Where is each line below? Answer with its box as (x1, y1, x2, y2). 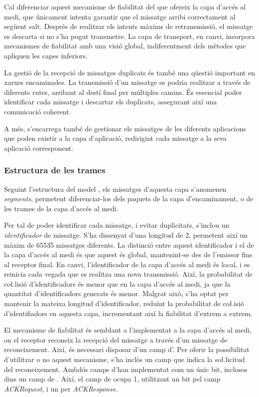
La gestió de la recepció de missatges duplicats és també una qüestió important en (4, 67, 255, 77)
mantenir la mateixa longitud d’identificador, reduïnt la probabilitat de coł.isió (4, 298, 244, 309)
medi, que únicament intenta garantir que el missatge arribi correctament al (4, 11, 236, 21)
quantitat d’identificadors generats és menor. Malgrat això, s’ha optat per (4, 288, 229, 299)
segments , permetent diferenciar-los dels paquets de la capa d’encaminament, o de (4, 193, 254, 204)
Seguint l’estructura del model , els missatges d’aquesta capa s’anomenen (4, 183, 227, 194)
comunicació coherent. (4, 106, 71, 116)
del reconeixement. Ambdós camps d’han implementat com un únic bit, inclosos (4, 364, 248, 374)
